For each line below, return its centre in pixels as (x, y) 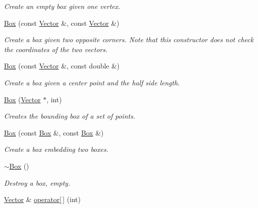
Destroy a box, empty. (37, 182)
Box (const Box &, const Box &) (54, 132)
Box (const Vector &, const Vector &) (62, 23)
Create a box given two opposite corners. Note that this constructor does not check (129, 39)
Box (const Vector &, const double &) (62, 66)
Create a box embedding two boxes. (56, 149)
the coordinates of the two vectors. (56, 49)
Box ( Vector (22, 99)
